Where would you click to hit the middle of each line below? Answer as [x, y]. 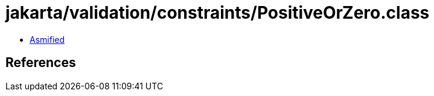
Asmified [47, 39]
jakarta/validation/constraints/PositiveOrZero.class [218, 13]
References [41, 63]
